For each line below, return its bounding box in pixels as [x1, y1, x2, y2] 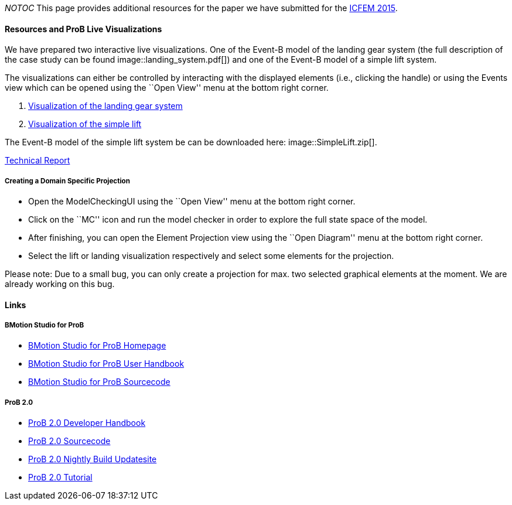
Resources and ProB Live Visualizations [5, 23, 162, 34]
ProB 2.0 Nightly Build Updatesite [28, 454, 157, 465]
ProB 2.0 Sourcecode [28, 436, 111, 446]
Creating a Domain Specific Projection [5, 176, 130, 185]
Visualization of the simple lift [28, 119, 142, 129]
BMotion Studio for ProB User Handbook [28, 359, 185, 369]
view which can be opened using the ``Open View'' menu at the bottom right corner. [5, 83, 329, 93]
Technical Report [5, 155, 70, 166]
